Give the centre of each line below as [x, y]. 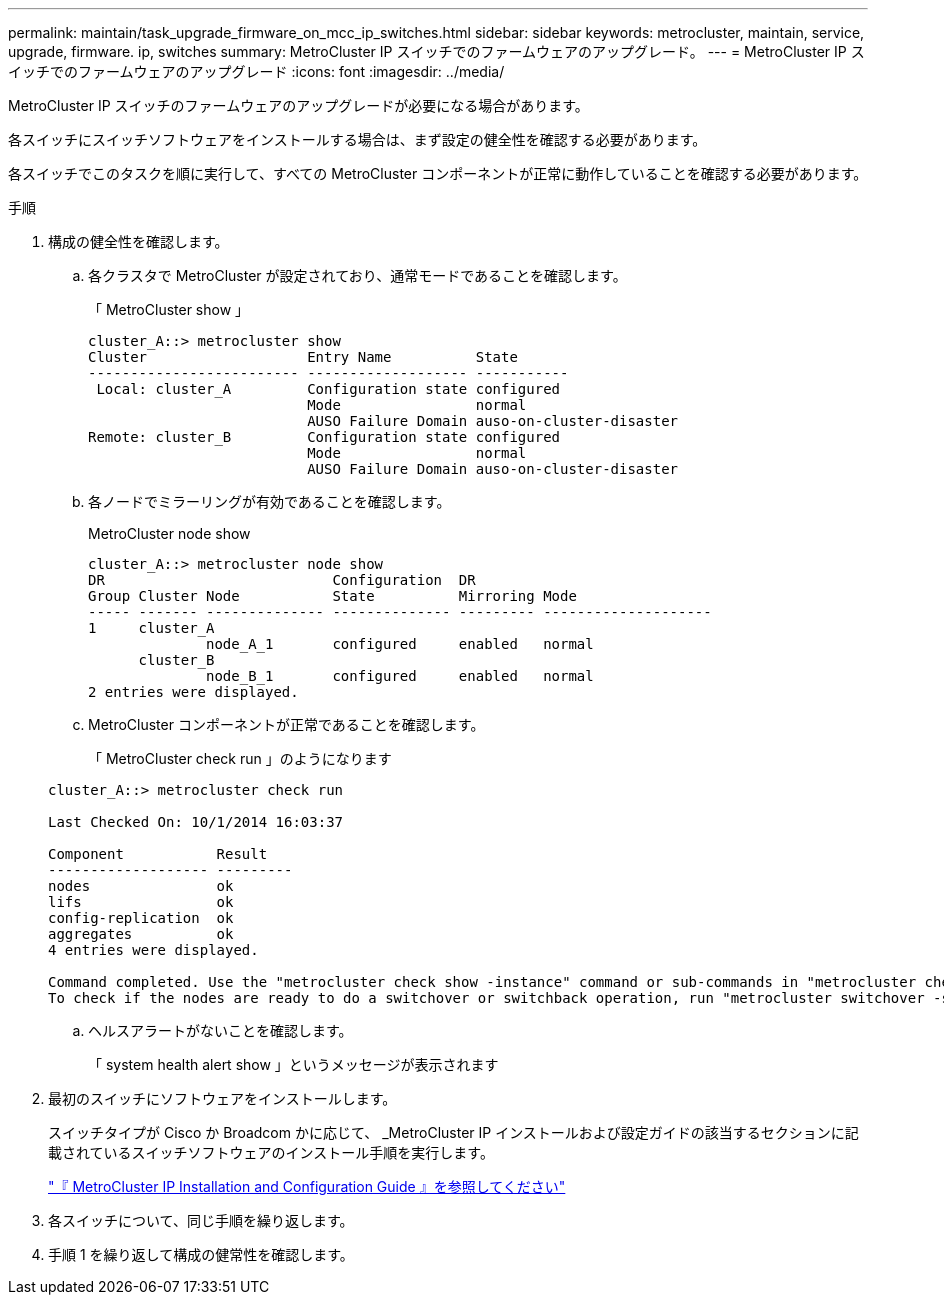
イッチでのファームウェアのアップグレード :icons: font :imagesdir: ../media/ [256, 71]
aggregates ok [141, 934]
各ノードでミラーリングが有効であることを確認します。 [269, 501]
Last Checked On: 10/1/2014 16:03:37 [196, 822]
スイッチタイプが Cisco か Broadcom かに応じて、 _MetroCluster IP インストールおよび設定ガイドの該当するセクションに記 [453, 1132]
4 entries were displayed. [153, 950]
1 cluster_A [151, 628]
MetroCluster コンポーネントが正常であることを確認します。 [286, 724]
